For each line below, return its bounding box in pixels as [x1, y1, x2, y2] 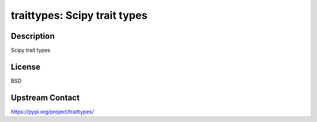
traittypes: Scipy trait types [11, 9, 148, 22]
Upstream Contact [11, 93, 80, 103]
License [11, 62, 41, 72]
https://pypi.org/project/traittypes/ [11, 108, 94, 115]
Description [11, 31, 55, 41]
